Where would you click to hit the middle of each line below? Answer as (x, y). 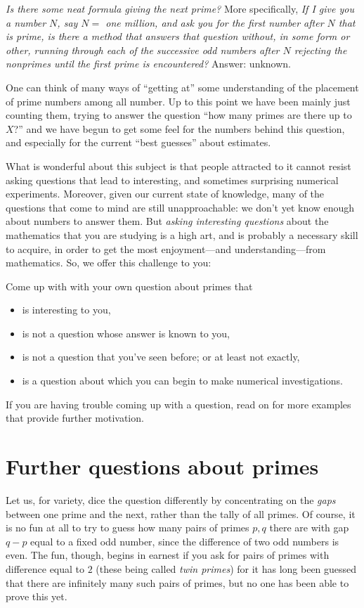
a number (26, 22)
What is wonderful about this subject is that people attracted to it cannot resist (178, 166)
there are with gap (309, 528)
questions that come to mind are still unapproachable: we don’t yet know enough (180, 207)
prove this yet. (37, 596)
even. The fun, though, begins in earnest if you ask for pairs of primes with (168, 555)
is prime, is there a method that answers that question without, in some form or (178, 36)
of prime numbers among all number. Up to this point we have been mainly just (178, 101)
